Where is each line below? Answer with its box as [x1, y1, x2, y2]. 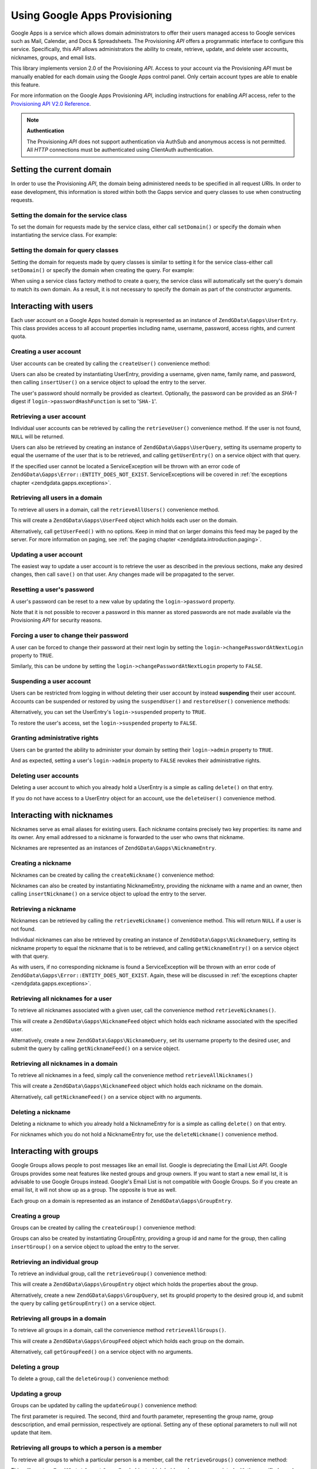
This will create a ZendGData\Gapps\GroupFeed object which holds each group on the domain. [11, 1337, 245, 1344]
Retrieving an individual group [11, 1257, 99, 1266]
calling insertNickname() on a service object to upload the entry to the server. [11, 890, 207, 897]
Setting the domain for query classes [11, 246, 119, 254]
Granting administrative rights [11, 734, 99, 742]
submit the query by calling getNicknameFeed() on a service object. [11, 1045, 180, 1052]
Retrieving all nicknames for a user [11, 994, 112, 1002]
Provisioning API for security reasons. [11, 617, 102, 624]
